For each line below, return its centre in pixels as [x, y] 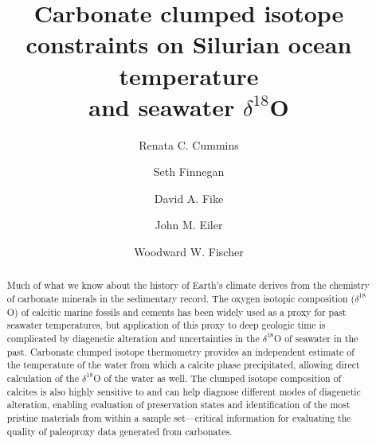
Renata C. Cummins [189, 144]
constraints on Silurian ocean [189, 44]
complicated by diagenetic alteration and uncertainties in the [133, 339]
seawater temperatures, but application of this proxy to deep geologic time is [166, 325]
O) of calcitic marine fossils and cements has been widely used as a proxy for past [176, 312]
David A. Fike [189, 198]
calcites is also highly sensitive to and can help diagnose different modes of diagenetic [184, 391]
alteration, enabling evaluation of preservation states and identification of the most [178, 405]
